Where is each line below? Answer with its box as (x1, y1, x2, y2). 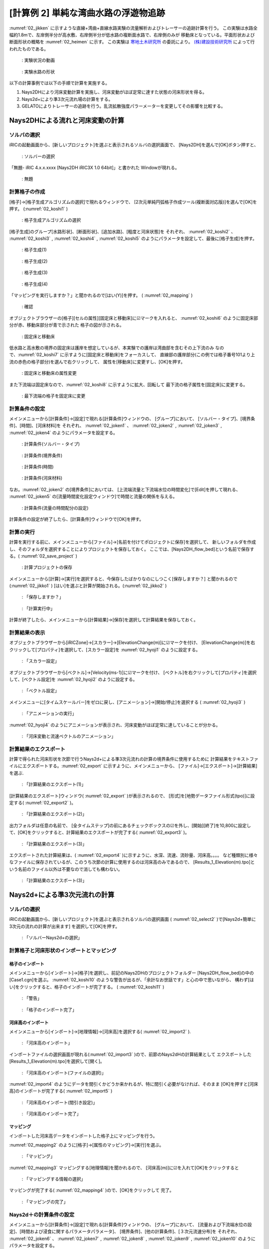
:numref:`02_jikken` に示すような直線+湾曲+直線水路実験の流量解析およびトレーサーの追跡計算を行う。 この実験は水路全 (9, 25, 258, 31)
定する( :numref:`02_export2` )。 (9, 800, 76, 806)
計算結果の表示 (9, 629, 45, 636)
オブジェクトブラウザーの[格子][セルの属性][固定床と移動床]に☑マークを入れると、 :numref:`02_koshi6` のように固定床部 (9, 315, 259, 321)
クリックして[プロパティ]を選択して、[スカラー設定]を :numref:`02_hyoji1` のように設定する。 (9, 646, 200, 652)
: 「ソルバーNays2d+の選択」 (21, 935, 82, 941)
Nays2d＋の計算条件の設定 (9, 1211, 75, 1218)
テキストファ (232, 756, 259, 762)
